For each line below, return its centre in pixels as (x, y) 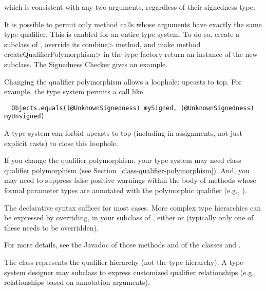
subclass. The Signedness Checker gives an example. (86, 64)
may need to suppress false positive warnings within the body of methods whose (130, 180)
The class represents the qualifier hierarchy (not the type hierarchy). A (116, 262)
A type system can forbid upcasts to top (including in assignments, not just (123, 133)
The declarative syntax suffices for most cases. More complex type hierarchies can (132, 207)
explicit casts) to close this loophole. (61, 143)
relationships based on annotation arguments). (77, 282)
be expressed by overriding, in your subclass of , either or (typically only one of (129, 217)
